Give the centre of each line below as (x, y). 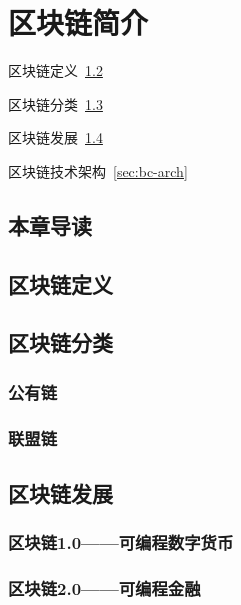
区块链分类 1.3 (55, 103)
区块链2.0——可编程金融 (104, 588)
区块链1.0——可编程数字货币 (121, 542)
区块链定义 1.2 (55, 70)
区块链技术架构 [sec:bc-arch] (98, 170)
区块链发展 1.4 (55, 137)
